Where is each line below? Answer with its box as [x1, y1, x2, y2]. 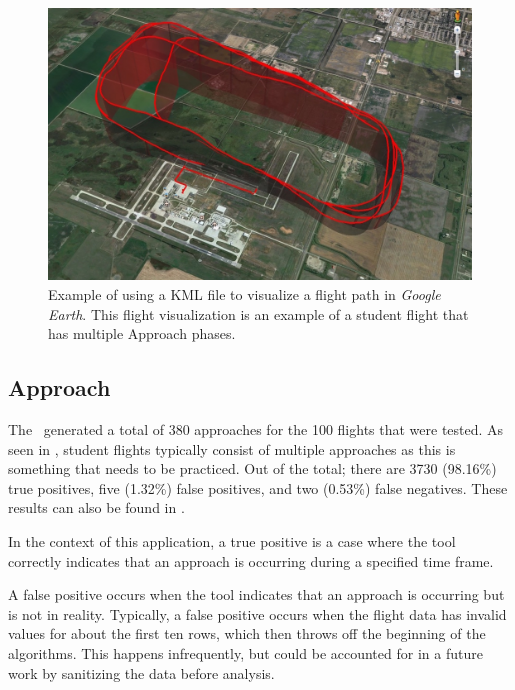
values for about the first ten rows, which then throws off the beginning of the [8, 623, 486, 644]
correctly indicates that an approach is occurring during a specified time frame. [8, 550, 494, 571]
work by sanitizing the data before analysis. [8, 662, 275, 683]
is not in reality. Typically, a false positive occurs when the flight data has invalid [8, 603, 507, 624]
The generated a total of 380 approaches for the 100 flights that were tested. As [8, 419, 504, 440]
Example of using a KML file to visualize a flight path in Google [48, 284, 441, 305]
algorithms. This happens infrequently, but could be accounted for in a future [8, 642, 483, 663]
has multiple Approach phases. [48, 323, 236, 344]
